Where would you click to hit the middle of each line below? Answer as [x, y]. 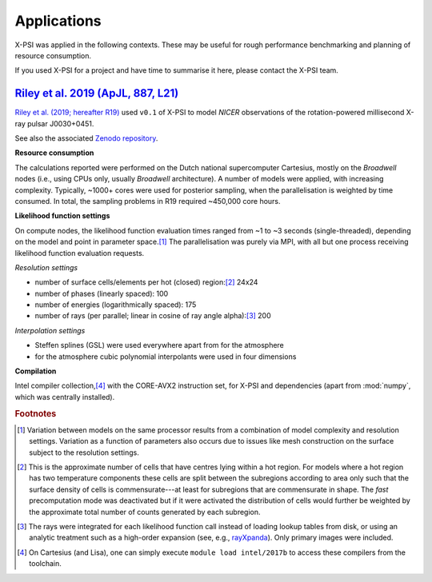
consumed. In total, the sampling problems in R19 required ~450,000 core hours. [148, 201]
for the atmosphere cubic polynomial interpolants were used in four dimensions [166, 357]
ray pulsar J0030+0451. [54, 123]
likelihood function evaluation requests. [80, 253]
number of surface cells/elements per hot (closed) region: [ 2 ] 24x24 [146, 282]
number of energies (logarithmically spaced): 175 [116, 305]
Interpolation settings [50, 330]
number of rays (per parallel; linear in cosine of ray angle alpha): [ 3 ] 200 [153, 316]
